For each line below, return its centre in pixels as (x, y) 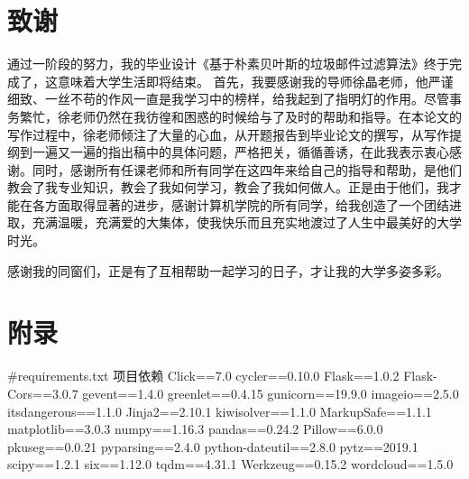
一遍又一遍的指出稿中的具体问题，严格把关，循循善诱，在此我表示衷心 (240, 152)
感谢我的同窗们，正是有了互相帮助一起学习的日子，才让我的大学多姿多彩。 (228, 270)
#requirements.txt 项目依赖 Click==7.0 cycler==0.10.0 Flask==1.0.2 (203, 376)
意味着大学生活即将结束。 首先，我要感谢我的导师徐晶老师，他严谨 (255, 81)
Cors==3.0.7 (43, 393)
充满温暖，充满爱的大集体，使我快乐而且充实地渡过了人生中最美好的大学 (247, 222)
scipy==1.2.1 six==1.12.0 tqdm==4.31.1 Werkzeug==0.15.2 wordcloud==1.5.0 (230, 464)
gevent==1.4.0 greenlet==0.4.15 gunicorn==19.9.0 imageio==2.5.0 (271, 393)
